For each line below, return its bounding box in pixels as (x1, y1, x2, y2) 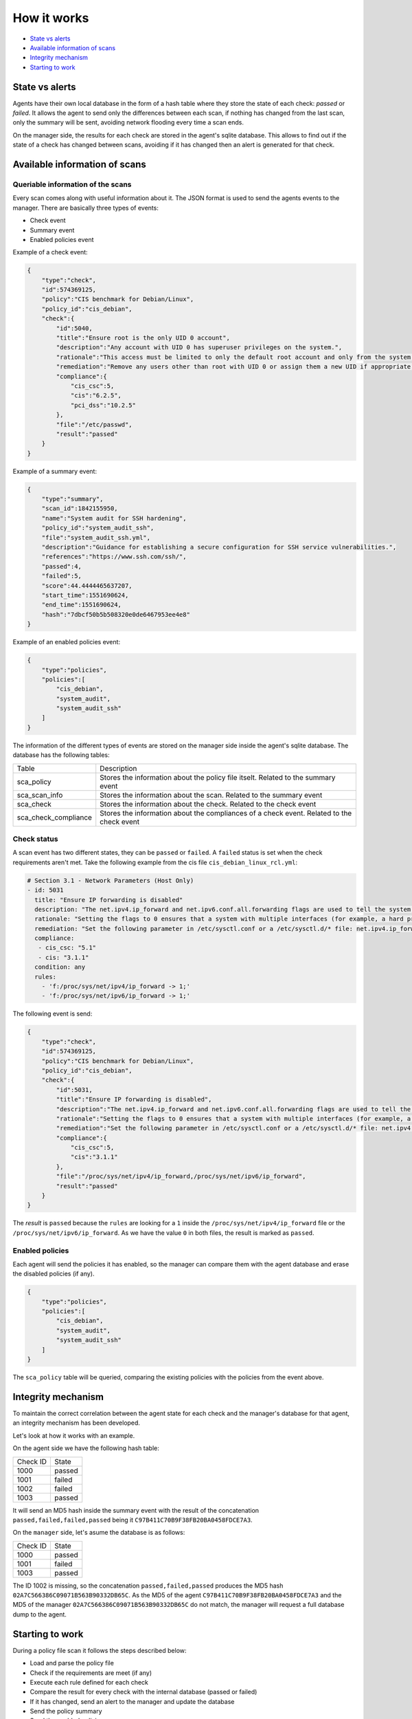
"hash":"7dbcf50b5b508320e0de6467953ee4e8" (41, 611, 190, 618)
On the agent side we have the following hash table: (12, 1444, 159, 1452)
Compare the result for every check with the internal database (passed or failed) (30, 1688, 257, 1696)
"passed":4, (41, 562, 82, 570)
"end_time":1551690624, (41, 601, 122, 609)
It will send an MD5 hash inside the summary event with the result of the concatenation (12, 1506, 260, 1514)
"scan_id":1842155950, (41, 505, 118, 512)
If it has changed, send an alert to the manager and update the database (30, 1697, 235, 1705)
